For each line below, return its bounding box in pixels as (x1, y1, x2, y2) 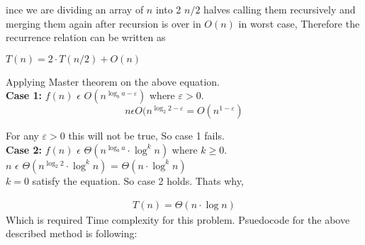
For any (6, 128, 39, 143)
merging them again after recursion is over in (6, 16, 201, 30)
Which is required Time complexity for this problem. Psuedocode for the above (6, 212, 350, 227)
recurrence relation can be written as (6, 30, 166, 45)
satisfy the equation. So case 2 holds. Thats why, (32, 173, 244, 188)
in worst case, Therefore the (238, 16, 360, 30)
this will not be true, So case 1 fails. (68, 128, 225, 143)
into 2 (155, 2, 181, 16)
